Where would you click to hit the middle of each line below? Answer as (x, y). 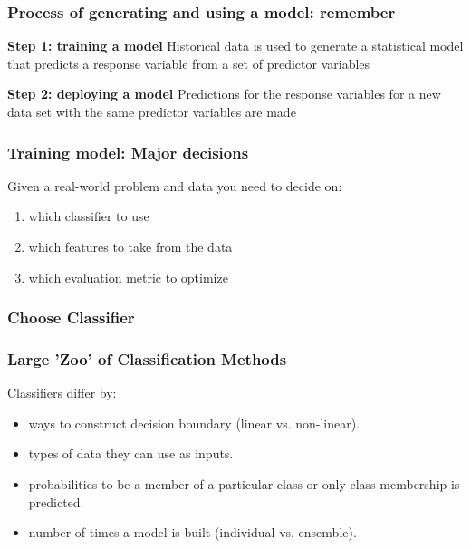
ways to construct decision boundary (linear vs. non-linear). (194, 423)
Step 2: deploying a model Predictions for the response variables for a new (224, 94)
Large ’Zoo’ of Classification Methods (147, 358)
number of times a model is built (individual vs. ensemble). (192, 532)
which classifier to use (89, 216)
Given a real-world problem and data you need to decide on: (175, 185)
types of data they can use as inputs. (131, 453)
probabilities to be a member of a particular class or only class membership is (244, 484)
